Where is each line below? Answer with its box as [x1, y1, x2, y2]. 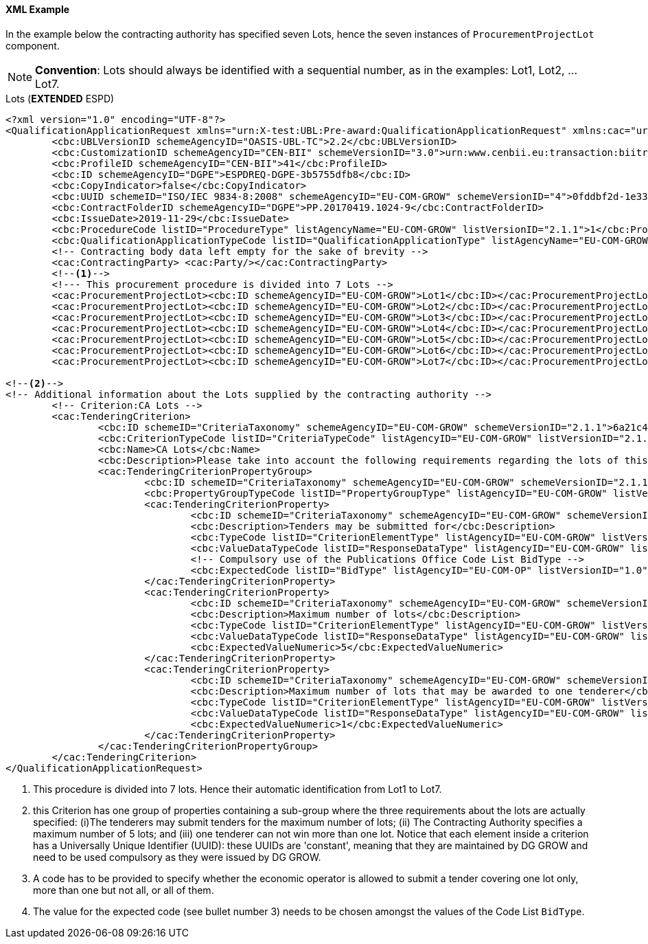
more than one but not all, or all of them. [33, 884, 214, 896]
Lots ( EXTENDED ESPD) [5, 92, 115, 104]
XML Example [5, 3, 70, 15]
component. [5, 39, 60, 52]
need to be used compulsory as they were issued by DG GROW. [33, 851, 321, 863]
